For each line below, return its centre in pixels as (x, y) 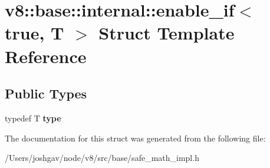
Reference (46, 56)
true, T (34, 33)
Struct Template (167, 33)
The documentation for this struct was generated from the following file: (135, 138)
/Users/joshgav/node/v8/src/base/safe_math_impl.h (102, 158)
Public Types (46, 93)
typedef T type (33, 118)
